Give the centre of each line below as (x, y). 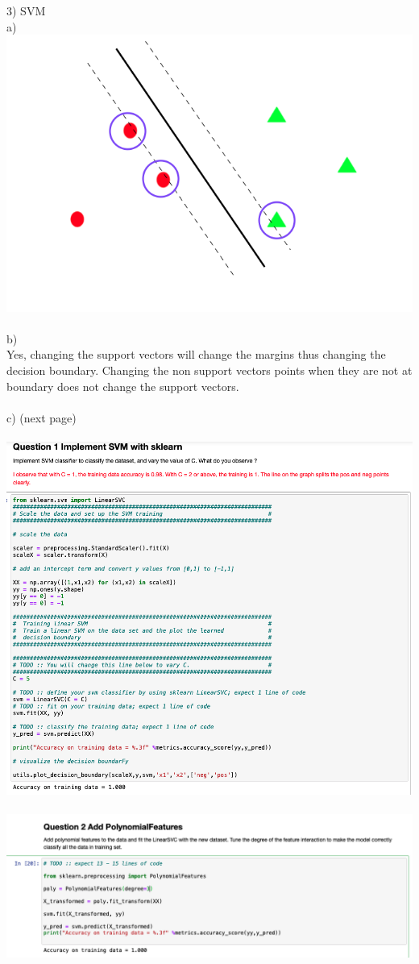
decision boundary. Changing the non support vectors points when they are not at (209, 370)
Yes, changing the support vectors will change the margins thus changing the (196, 354)
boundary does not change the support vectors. (123, 386)
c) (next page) (41, 417)
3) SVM (26, 10)
